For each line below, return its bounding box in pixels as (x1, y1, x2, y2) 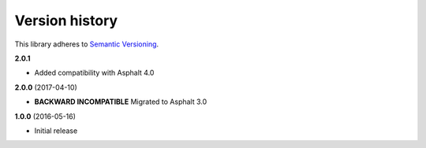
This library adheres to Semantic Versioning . (14, 39, 159, 49)
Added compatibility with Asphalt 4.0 (34, 68, 155, 78)
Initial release (34, 126, 78, 135)
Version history (14, 12, 118, 29)
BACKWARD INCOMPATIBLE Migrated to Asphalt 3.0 (34, 97, 207, 106)
